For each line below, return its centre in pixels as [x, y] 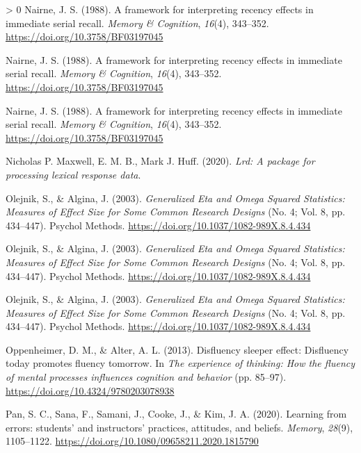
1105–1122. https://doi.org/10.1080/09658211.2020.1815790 [132, 441]
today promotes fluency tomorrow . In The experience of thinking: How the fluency [180, 363]
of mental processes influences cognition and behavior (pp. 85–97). [146, 377]
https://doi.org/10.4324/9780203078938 [90, 390]
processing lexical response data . [73, 174]
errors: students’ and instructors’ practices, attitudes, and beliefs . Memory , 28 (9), [179, 427]
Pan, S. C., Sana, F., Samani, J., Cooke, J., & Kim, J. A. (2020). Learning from [176, 414]
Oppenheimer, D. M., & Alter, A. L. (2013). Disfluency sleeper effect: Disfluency [177, 349]
